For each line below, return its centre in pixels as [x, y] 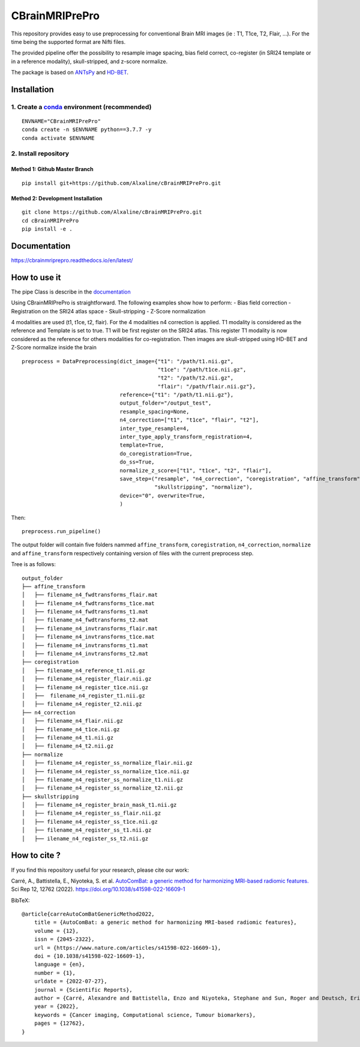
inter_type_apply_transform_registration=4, [186, 437]
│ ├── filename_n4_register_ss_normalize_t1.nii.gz [102, 780]
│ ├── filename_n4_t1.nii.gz [68, 738]
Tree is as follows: [34, 564]
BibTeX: [20, 900]
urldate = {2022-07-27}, [70, 981]
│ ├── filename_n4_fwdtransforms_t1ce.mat [88, 603]
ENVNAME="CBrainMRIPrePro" [61, 121]
